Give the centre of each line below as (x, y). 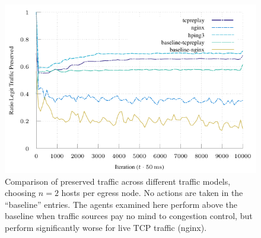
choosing (20, 193)
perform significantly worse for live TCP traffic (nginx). (106, 227)
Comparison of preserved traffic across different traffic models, (118, 181)
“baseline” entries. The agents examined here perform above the (121, 204)
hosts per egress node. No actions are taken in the (152, 193)
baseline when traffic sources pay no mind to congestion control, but (129, 216)
